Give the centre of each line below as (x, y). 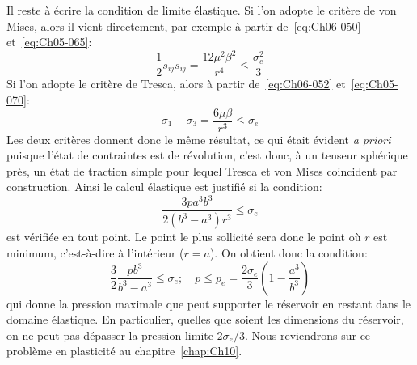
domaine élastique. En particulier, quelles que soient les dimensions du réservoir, (205, 319)
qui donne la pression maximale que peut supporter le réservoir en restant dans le (209, 303)
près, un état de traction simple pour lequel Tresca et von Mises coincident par (202, 170)
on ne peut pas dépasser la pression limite (110, 335)
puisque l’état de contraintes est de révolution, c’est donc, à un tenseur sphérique (207, 155)
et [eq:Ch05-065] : (49, 42)
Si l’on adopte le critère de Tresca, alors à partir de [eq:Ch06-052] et (176, 84)
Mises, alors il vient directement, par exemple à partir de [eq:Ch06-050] (184, 25)
